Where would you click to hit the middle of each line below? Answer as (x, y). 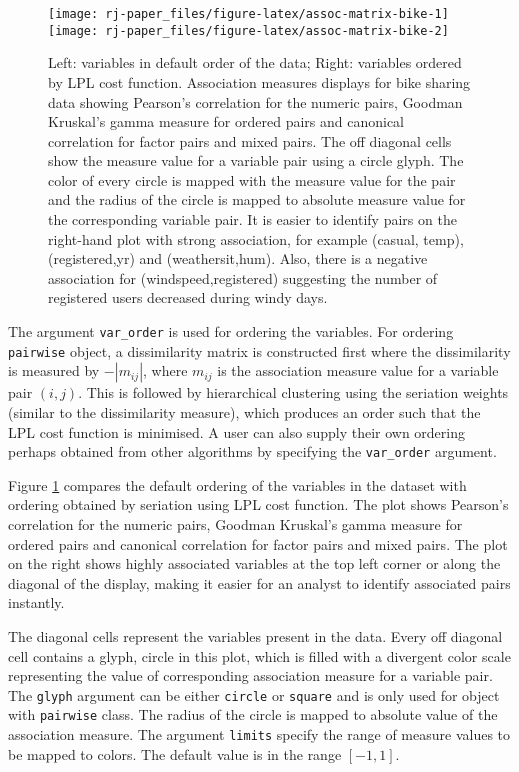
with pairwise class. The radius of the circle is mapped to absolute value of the (253, 714)
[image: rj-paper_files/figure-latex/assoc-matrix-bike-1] (248, 14)
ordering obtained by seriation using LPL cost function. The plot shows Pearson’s (258, 504)
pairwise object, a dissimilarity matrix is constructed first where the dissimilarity (259, 350)
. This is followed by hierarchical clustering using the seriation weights (293, 392)
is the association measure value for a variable (358, 370)
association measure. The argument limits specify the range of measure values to (259, 734)
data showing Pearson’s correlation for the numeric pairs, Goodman (255, 101)
